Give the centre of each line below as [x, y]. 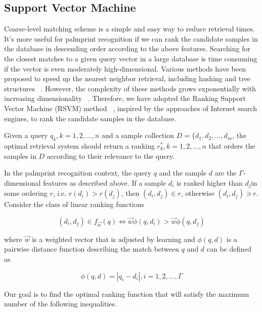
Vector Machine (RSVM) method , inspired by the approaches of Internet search [130, 108]
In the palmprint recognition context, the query [78, 173]
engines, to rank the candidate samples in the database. [90, 118]
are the [226, 173]
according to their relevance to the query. [111, 155]
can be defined [229, 249]
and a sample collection [138, 135]
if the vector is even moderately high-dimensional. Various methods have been [125, 68]
